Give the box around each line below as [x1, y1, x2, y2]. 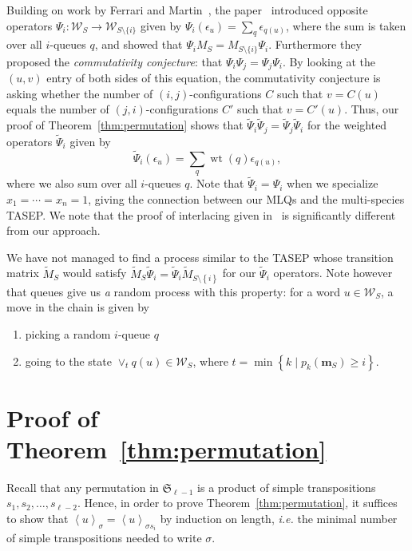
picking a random [25, 325, 111, 342]
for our [222, 264, 256, 281]
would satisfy [62, 264, 127, 281]
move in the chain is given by [6, 299, 149, 315]
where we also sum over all [6, 175, 137, 192]
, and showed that [94, 36, 183, 53]
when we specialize [287, 175, 378, 192]
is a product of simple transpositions [197, 478, 376, 495]
